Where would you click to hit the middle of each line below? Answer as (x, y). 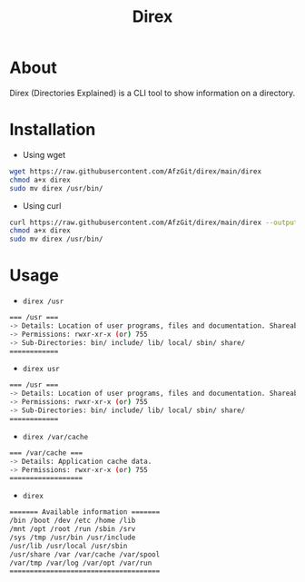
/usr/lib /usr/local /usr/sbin (69, 546)
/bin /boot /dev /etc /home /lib (73, 521)
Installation (53, 130)
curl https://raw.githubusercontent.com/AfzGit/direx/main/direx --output (154, 222)
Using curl (42, 205)
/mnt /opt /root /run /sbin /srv (73, 529)
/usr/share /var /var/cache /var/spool (85, 554)
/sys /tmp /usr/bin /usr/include (73, 538)
